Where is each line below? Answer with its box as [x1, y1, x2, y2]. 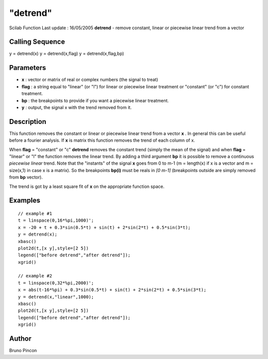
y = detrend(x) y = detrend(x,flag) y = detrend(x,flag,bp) [9, 51, 124, 57]
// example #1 [18, 211, 52, 216]
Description [9, 117, 47, 126]
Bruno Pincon [9, 348, 37, 354]
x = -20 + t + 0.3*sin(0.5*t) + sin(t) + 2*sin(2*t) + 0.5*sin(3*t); [18, 225, 191, 230]
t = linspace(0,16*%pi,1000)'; [18, 218, 94, 223]
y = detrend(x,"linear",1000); [18, 294, 94, 299]
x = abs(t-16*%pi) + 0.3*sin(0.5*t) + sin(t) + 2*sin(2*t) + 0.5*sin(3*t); [18, 287, 206, 293]
